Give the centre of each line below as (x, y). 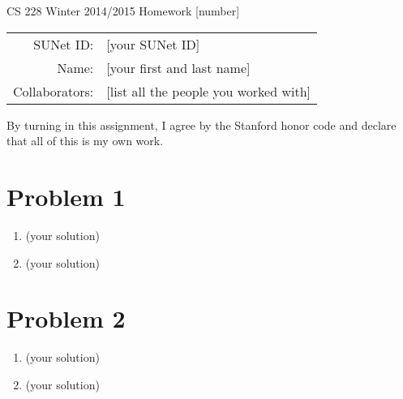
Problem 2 (66, 318)
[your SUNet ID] (153, 44)
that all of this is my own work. (85, 141)
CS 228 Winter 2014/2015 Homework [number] (123, 11)
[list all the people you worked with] (209, 91)
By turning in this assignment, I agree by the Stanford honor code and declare (201, 124)
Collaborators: (54, 91)
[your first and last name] (178, 67)
